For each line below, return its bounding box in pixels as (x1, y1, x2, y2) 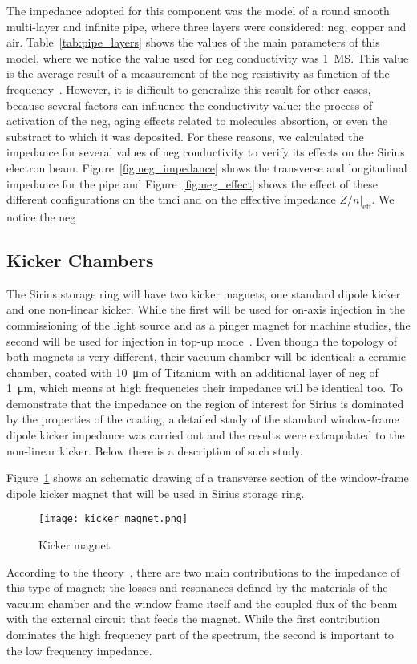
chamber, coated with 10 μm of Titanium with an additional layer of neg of (6, 363, 379, 380)
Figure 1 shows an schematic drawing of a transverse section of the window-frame (6, 469, 409, 486)
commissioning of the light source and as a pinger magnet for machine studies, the (6, 316, 411, 333)
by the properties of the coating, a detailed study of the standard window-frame (6, 411, 399, 427)
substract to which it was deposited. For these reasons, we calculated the (6, 128, 364, 144)
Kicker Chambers (6, 247, 154, 272)
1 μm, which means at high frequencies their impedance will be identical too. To (6, 379, 403, 396)
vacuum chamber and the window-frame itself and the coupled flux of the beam (6, 594, 398, 611)
